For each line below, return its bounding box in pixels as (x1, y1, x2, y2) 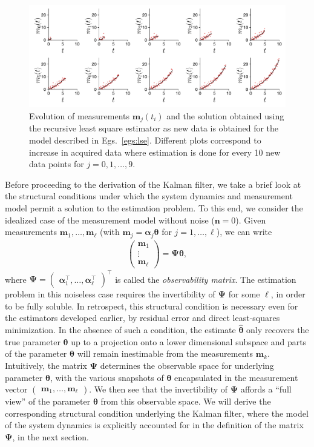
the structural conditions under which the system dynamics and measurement (5, 190, 293, 202)
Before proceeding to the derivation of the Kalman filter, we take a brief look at (5, 177, 301, 190)
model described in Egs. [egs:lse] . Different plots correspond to (29, 133, 261, 146)
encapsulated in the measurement (174, 371, 298, 383)
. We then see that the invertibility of (89, 383, 228, 396)
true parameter (5, 335, 61, 348)
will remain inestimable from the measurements (77, 347, 253, 360)
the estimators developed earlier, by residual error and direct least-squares (5, 311, 280, 324)
